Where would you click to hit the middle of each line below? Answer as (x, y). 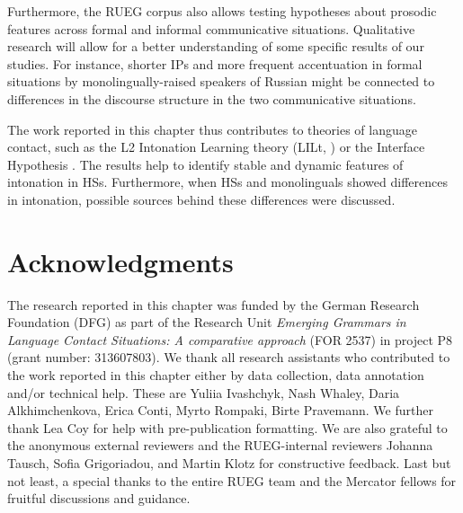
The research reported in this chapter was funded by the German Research (214, 304)
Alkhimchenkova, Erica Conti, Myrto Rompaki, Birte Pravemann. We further (220, 410)
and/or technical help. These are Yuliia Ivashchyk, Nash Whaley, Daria (204, 392)
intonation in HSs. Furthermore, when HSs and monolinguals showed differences (227, 182)
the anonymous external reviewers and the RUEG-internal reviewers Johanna (220, 445)
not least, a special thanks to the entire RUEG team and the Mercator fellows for (232, 480)
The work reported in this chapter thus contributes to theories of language (212, 129)
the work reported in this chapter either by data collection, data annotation (216, 375)
